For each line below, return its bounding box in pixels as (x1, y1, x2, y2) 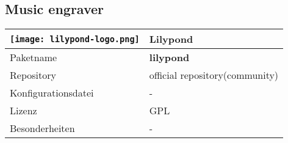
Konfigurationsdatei (10, 86, 94, 100)
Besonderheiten (10, 121, 75, 136)
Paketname (10, 50, 57, 65)
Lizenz (10, 103, 37, 118)
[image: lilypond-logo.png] (10, 34, 140, 44)
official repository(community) (149, 68, 279, 82)
